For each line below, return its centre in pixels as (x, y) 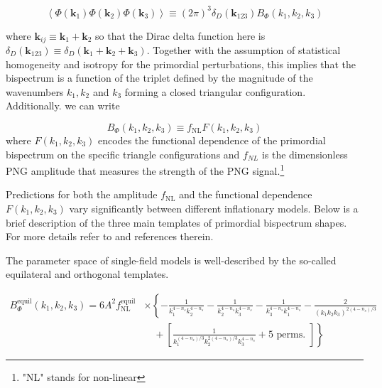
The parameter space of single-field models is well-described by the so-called (171, 260)
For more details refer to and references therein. (110, 236)
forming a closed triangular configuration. (215, 91)
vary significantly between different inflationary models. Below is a (214, 208)
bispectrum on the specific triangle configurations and (123, 154)
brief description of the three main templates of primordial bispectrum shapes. (176, 222)
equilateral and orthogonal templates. (87, 274)
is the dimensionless (305, 154)
